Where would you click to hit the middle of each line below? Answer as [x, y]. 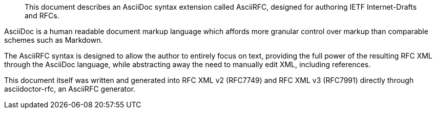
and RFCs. [42, 16]
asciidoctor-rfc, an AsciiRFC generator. [70, 89]
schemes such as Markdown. [54, 40]
